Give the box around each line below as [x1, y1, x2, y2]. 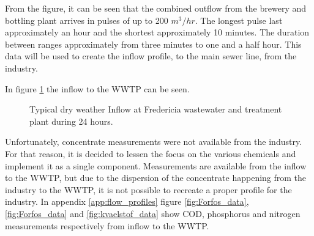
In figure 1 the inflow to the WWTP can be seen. [5, 82, 190, 95]
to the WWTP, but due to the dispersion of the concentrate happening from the [5, 171, 307, 184]
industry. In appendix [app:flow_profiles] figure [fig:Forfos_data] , [5, 195, 249, 208]
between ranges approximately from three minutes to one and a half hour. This [5, 37, 302, 50]
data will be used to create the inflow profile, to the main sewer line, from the [5, 50, 297, 62]
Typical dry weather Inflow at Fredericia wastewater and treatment [29, 103, 282, 116]
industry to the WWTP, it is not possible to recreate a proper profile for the [5, 183, 292, 196]
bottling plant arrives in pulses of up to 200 [5, 13, 168, 26]
